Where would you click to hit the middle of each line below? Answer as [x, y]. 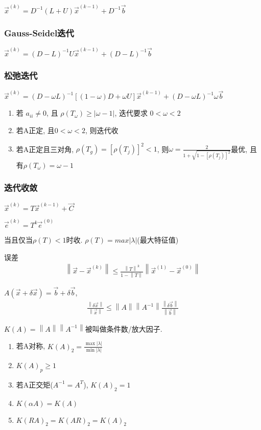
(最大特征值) [158, 239]
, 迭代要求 [131, 113]
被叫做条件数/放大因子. [124, 328]
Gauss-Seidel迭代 [39, 33]
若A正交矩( [34, 384]
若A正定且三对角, [45, 149]
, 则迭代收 [102, 130]
